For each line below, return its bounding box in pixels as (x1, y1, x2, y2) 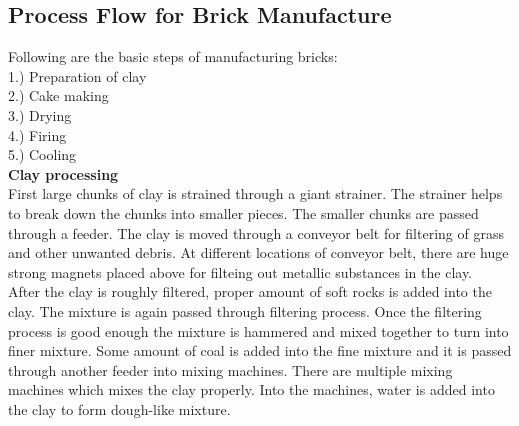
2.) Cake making (8, 85, 109, 106)
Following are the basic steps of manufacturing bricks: (8, 46, 338, 67)
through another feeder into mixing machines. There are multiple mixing (8, 359, 453, 380)
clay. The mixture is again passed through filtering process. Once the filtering (8, 300, 482, 321)
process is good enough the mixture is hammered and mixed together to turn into (8, 320, 509, 341)
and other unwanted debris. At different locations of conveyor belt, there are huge (8, 242, 509, 263)
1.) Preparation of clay (8, 65, 147, 86)
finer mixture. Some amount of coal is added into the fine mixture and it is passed (8, 340, 512, 361)
